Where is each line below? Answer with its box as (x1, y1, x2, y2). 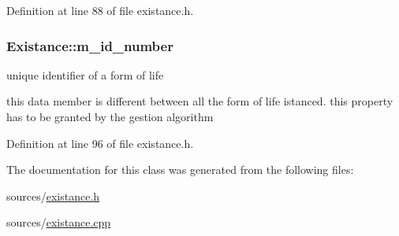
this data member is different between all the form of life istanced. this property (6, 93, 393, 109)
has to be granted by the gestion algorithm (6, 109, 214, 124)
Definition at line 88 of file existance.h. (6, 2, 194, 18)
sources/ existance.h (6, 187, 100, 204)
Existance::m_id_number (6, 35, 173, 55)
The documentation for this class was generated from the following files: (6, 161, 354, 178)
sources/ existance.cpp (6, 214, 111, 230)
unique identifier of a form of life (6, 66, 164, 83)
